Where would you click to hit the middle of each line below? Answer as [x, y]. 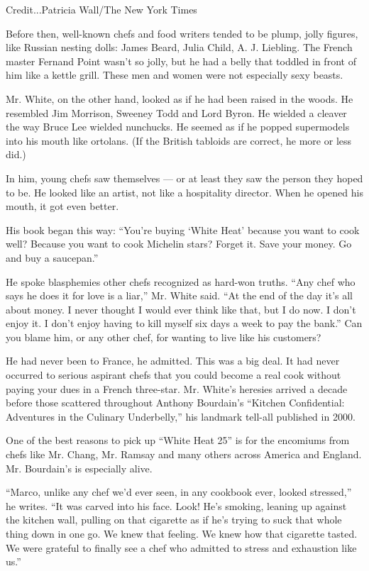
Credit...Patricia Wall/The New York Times [101, 9]
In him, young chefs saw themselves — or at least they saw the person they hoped [184, 178]
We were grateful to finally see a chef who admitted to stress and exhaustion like [181, 547]
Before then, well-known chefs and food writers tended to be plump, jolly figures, [182, 33]
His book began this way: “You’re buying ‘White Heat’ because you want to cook [183, 229]
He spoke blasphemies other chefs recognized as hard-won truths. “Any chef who [181, 281]
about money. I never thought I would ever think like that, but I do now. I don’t [181, 309]
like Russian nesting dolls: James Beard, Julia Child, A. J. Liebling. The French [179, 47]
